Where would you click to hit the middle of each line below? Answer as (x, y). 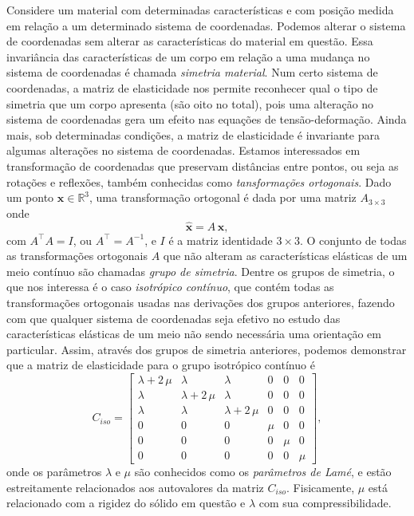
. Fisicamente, (321, 487)
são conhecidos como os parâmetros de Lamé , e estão (263, 472)
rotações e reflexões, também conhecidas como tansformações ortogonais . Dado (199, 181)
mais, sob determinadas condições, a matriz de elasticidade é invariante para (193, 134)
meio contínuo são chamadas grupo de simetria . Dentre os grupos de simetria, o (201, 271)
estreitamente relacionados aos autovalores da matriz (135, 487)
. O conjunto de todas (353, 240)
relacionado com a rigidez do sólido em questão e (126, 503)
